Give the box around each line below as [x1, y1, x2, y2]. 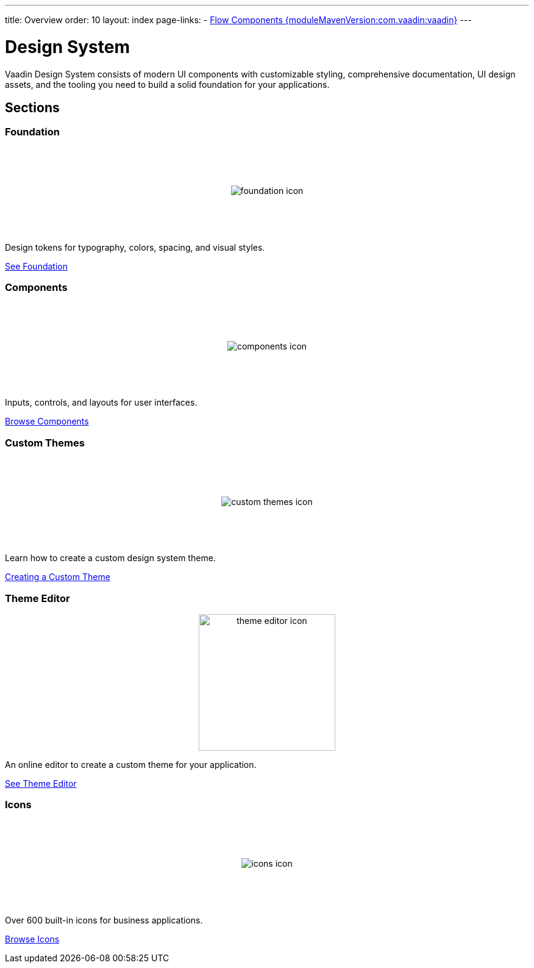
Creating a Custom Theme [5, 572, 110, 583]
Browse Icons [5, 933, 60, 944]
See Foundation [5, 260, 68, 271]
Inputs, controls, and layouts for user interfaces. [5, 397, 198, 408]
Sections [5, 99, 60, 115]
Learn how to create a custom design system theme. [5, 553, 216, 564]
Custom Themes [5, 436, 85, 449]
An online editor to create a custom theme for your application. [5, 759, 257, 770]
